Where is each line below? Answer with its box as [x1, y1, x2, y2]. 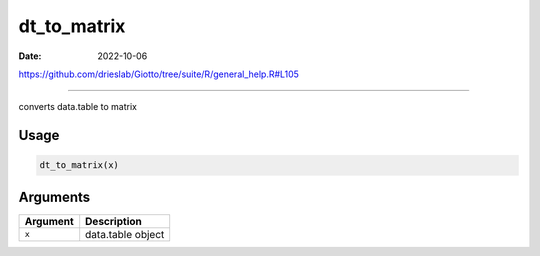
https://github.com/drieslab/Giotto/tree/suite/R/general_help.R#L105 [18, 68, 300, 80]
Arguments [18, 188, 91, 205]
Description [85, 214, 142, 228]
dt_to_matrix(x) [39, 160, 120, 171]
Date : [18, 50, 42, 62]
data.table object [85, 227, 165, 241]
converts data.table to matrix [18, 101, 137, 113]
